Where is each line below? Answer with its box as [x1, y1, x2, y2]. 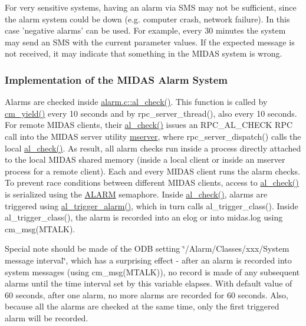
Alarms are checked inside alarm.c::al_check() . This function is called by [5, 96, 268, 108]
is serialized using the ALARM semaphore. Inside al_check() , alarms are [5, 187, 268, 200]
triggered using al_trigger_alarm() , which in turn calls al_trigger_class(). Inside [5, 199, 298, 212]
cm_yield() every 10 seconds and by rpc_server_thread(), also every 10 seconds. [5, 107, 297, 119]
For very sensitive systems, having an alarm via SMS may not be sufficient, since [5, 1, 297, 13]
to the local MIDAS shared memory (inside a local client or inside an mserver [5, 153, 285, 166]
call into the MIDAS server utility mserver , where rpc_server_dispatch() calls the [5, 130, 301, 142]
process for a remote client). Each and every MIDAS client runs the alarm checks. [5, 164, 300, 177]
